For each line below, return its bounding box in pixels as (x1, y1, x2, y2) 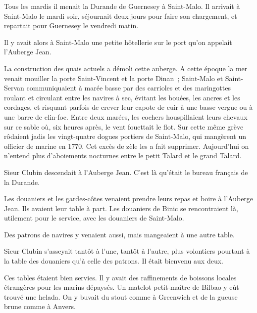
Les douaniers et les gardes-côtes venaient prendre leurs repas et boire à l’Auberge (4, 193, 254, 204)
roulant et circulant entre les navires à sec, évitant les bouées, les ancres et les (4, 92, 240, 102)
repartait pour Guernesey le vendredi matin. (4, 20, 139, 31)
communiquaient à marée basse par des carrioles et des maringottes (26, 83, 231, 93)
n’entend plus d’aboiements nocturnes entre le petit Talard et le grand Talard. (4, 150, 242, 161)
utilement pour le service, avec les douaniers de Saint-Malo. (4, 213, 184, 223)
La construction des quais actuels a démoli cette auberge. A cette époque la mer (4, 63, 248, 73)
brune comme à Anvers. (4, 301, 76, 312)
